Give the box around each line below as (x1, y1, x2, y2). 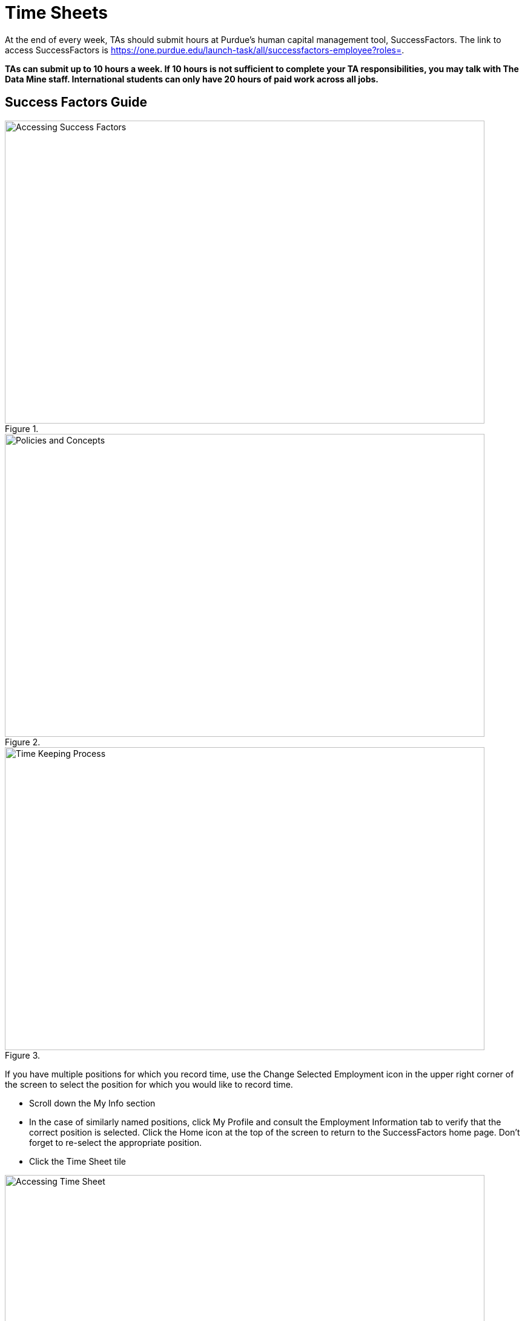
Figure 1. (5, 423, 39, 434)
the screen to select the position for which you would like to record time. (5, 1079, 293, 1090)
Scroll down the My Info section (29, 1097, 156, 1108)
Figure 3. (5, 1050, 41, 1060)
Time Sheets (5, 2, 108, 23)
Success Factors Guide (5, 95, 147, 110)
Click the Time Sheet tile (29, 1156, 127, 1166)
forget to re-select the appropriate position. (29, 1137, 202, 1148)
